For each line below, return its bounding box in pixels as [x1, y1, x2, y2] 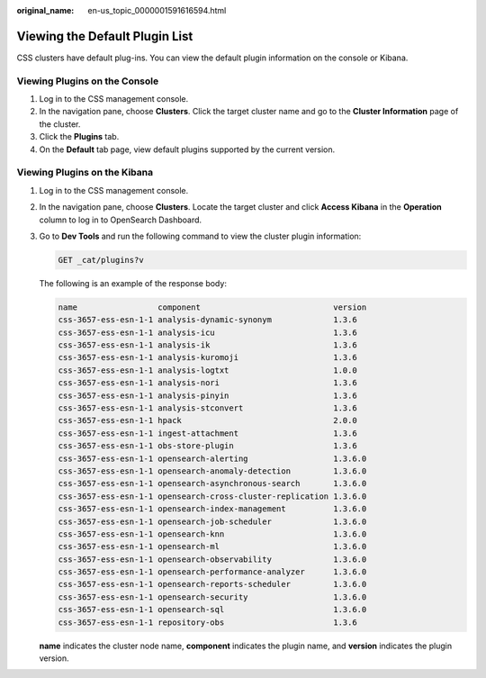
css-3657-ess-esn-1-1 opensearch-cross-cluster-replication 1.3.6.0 [58, 491, 367, 502]
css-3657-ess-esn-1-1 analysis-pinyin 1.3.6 [58, 390, 357, 401]
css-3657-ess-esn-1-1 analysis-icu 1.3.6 [58, 327, 357, 338]
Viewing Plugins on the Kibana [16, 167, 154, 179]
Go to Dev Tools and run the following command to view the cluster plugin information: [39, 231, 362, 241]
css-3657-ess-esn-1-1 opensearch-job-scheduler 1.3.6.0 [58, 516, 367, 527]
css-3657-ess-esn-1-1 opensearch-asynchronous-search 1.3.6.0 [58, 478, 367, 489]
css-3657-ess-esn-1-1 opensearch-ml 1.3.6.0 [58, 541, 367, 552]
